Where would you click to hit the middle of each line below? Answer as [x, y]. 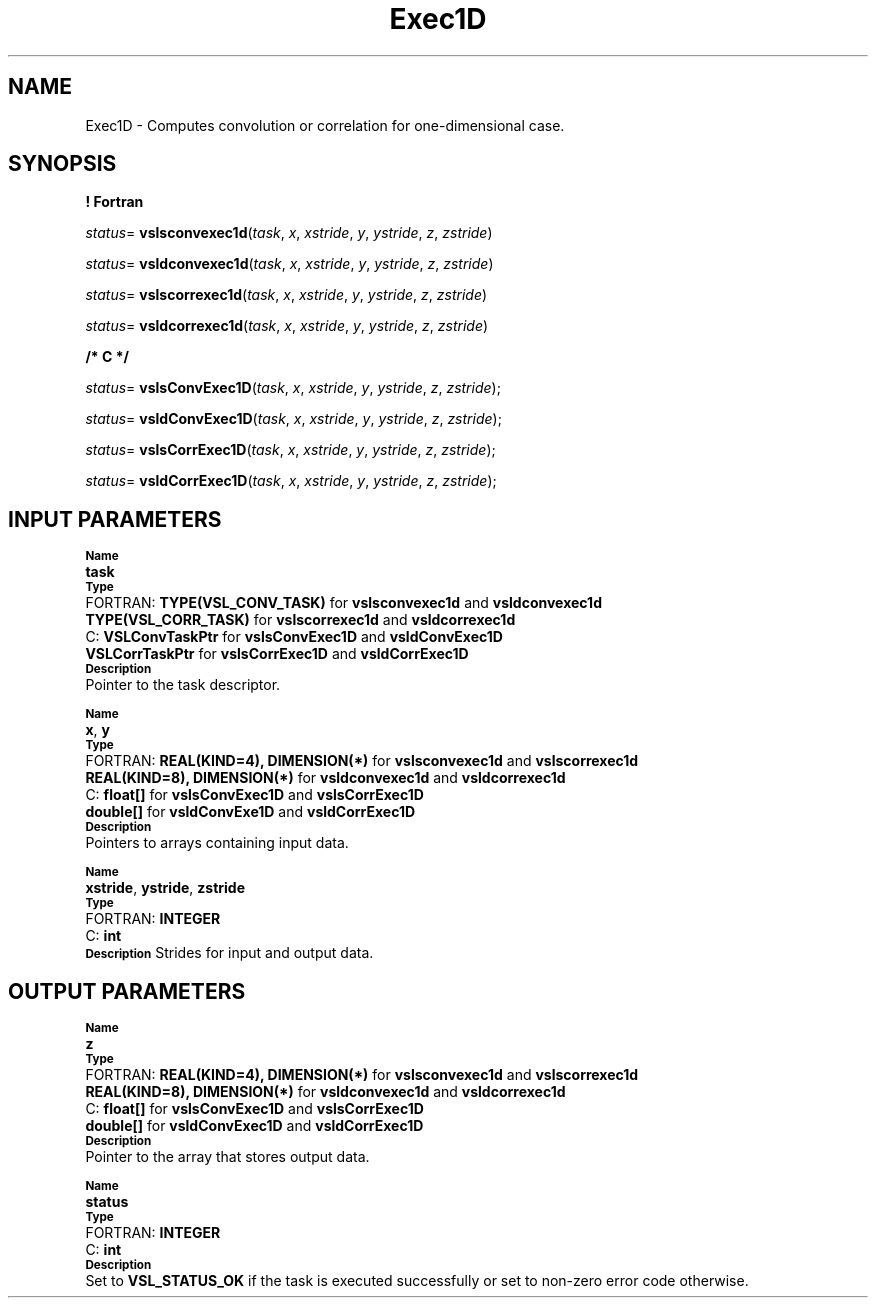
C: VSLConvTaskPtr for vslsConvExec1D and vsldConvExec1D [294, 637]
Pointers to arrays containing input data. [217, 843]
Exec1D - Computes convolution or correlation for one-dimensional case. [325, 125]
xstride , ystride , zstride [165, 888]
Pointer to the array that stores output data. [227, 1157]
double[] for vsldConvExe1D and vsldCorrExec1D [250, 812]
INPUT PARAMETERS [115, 519]
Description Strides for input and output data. [229, 953]
